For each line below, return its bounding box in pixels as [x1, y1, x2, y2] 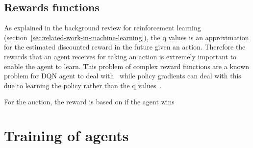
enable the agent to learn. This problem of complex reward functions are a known [4, 61, 250, 71]
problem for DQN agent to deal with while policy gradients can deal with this [4, 71, 241, 81]
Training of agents [4, 125, 129, 146]
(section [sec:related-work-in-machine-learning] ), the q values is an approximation [4, 32, 249, 42]
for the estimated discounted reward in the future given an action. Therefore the [4, 42, 246, 52]
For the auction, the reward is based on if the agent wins [4, 97, 175, 107]
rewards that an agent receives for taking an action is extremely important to [4, 51, 237, 61]
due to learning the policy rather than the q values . [4, 80, 162, 90]
